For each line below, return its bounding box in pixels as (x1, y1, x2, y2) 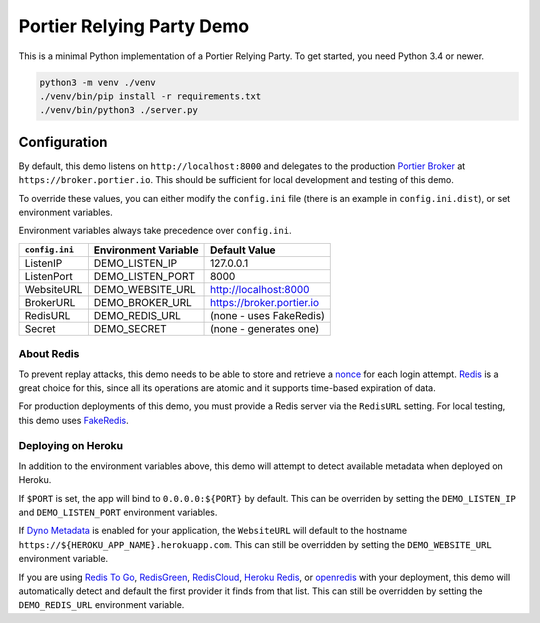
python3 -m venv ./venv (39, 76, 157, 88)
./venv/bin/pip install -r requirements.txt (39, 90, 262, 102)
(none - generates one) (210, 321, 320, 335)
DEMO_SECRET (93, 321, 167, 335)
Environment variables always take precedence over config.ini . (18, 225, 292, 237)
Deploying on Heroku (18, 439, 124, 453)
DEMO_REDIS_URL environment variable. (18, 599, 185, 611)
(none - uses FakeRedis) (210, 308, 325, 322)
